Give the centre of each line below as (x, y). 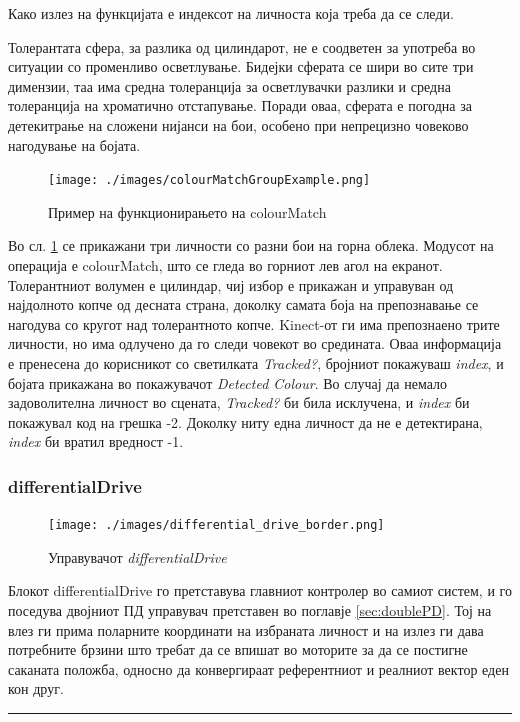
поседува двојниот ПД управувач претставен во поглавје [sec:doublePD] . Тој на (250, 610)
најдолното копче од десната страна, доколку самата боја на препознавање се (243, 304)
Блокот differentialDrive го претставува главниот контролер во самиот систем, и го (260, 590)
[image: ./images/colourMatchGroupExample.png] (209, 180)
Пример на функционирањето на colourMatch (187, 211)
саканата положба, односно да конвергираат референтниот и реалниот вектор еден (258, 668)
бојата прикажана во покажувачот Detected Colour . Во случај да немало (228, 382)
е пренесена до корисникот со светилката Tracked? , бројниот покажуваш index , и (256, 362)
